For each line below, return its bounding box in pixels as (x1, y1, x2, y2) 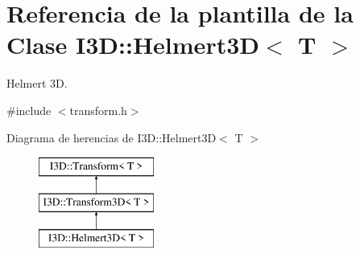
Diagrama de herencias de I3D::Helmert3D (6, 129, 217, 145)
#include (6, 101, 52, 118)
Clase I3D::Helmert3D (6, 28, 259, 61)
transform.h (69, 101, 127, 118)
